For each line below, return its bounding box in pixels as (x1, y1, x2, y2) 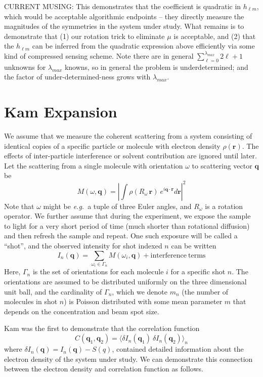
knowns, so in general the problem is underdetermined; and (64, 61, 248, 72)
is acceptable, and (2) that (173, 30, 256, 41)
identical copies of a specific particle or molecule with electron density (4, 140, 221, 151)
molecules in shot (4, 296, 58, 307)
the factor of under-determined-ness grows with (4, 71, 151, 82)
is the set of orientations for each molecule (32, 266, 164, 277)
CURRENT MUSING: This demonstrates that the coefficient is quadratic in (4, 1, 241, 11)
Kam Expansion (4, 101, 117, 122)
